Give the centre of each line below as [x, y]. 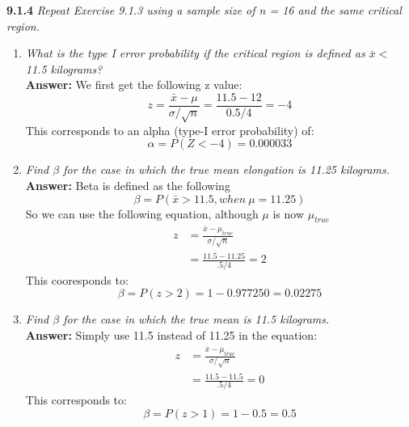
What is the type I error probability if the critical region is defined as [195, 53]
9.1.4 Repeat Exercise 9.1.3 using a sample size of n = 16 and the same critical [204, 10]
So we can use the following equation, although [142, 213]
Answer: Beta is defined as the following [128, 185]
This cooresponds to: [77, 279]
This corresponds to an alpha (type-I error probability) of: [170, 130]
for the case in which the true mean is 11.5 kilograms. [196, 319]
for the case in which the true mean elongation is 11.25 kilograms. [227, 169]
